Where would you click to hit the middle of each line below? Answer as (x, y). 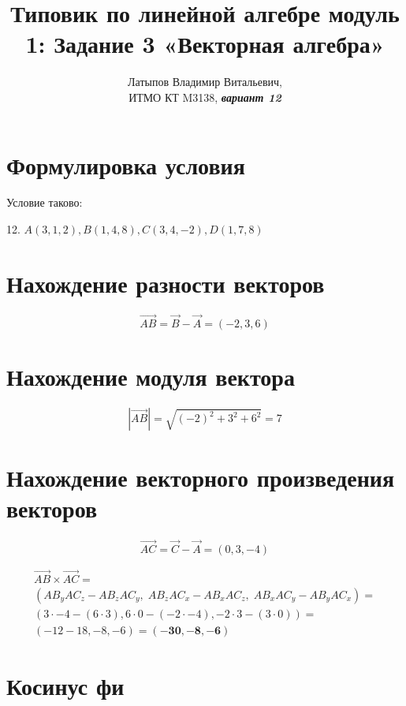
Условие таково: (45, 202)
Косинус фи (65, 686)
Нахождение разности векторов (166, 283)
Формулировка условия (126, 164)
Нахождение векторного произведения (201, 478)
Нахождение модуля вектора (151, 377)
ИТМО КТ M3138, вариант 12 (205, 97)
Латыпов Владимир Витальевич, (205, 82)
